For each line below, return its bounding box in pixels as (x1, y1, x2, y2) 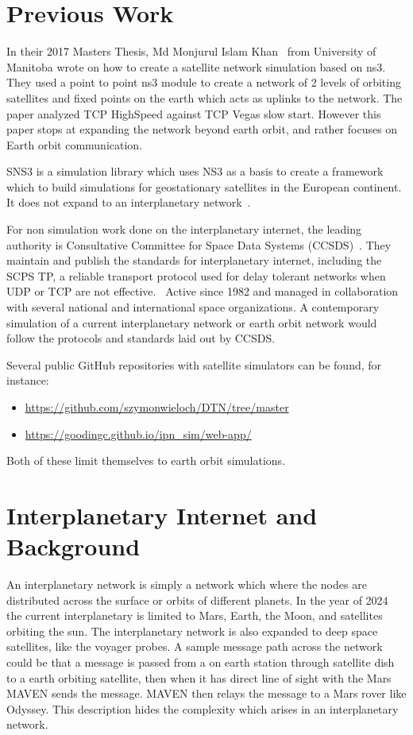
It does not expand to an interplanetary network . (6, 194, 251, 211)
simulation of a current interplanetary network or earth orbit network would (6, 314, 377, 331)
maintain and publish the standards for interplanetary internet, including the (6, 252, 382, 269)
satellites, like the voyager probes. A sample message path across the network (6, 638, 383, 655)
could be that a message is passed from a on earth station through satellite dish (6, 654, 395, 671)
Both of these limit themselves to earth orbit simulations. (6, 452, 286, 469)
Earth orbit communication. (6, 136, 143, 153)
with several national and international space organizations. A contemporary (6, 299, 380, 315)
